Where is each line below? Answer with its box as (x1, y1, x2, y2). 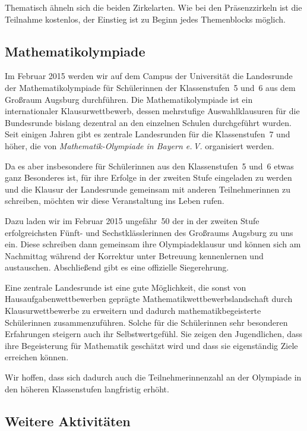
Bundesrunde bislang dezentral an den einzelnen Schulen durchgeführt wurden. (5, 116, 292, 128)
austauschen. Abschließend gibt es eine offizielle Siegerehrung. (5, 261, 229, 273)
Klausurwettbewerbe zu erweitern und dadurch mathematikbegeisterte (5, 304, 261, 317)
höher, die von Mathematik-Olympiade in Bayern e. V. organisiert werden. (5, 139, 274, 152)
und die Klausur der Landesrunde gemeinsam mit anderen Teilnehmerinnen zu (5, 183, 290, 195)
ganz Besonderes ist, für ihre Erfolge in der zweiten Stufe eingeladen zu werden (5, 171, 292, 184)
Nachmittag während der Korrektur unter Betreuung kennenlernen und (5, 249, 264, 262)
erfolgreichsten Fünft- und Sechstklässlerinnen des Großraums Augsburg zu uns (5, 226, 293, 238)
